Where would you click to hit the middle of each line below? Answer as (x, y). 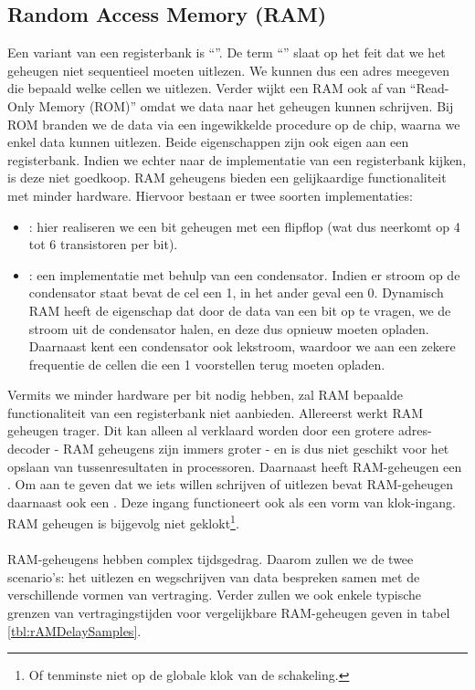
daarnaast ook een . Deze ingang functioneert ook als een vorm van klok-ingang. (232, 502)
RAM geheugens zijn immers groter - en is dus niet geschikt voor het (256, 449)
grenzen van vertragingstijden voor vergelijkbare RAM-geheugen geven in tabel (229, 613)
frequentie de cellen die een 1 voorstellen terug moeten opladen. (207, 364)
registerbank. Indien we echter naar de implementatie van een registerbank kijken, (237, 159)
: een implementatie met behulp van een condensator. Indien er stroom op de (244, 274)
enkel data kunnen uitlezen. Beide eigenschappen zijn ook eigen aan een (208, 142)
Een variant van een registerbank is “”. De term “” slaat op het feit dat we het (227, 52)
